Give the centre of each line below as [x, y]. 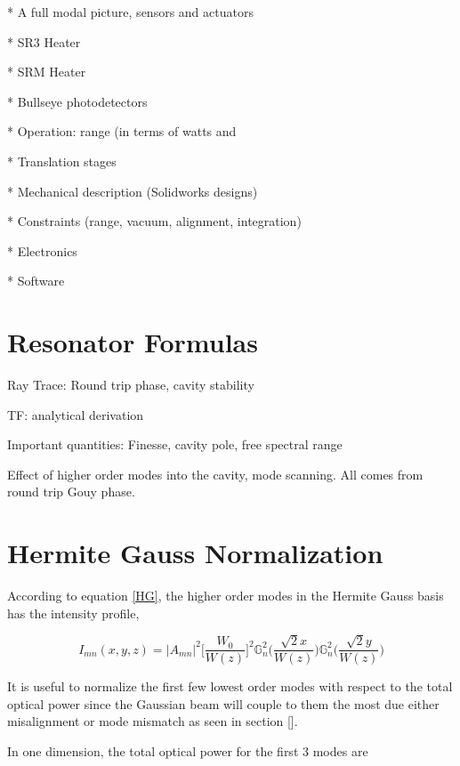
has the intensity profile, [73, 613]
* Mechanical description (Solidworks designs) [133, 191]
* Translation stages [62, 161]
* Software [36, 281]
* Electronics [42, 250]
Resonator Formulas [133, 342]
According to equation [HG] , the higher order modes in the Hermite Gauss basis [226, 596]
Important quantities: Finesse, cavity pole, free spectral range [175, 444]
